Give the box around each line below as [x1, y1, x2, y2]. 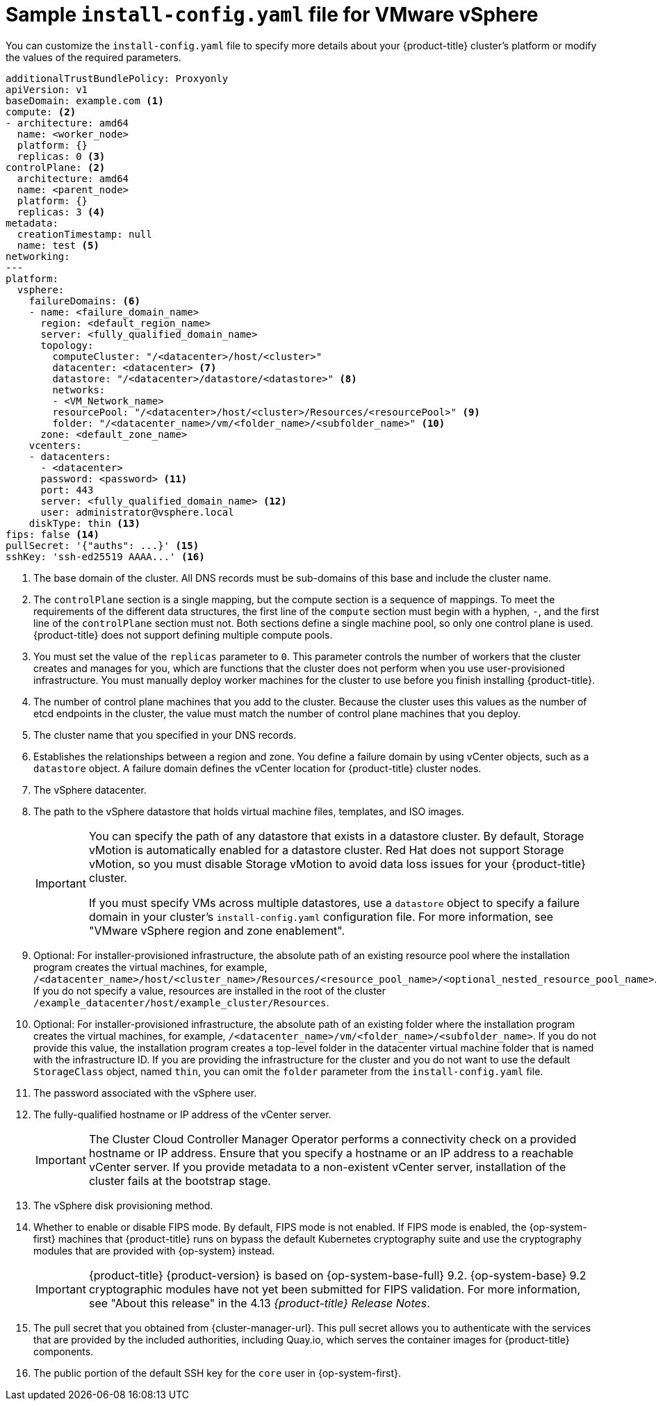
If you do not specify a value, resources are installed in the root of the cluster [33, 984, 386, 997]
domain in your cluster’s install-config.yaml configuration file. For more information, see [88, 909, 554, 924]
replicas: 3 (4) [17, 206, 106, 218]
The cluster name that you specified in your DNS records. [33, 728, 297, 741]
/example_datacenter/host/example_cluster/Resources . [33, 996, 329, 1008]
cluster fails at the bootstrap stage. [88, 1173, 271, 1188]
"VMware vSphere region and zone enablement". [88, 923, 345, 938]
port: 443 [40, 484, 94, 496]
